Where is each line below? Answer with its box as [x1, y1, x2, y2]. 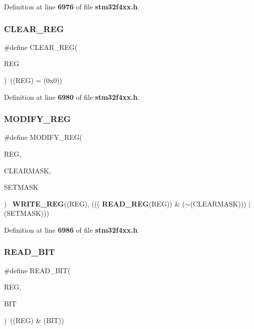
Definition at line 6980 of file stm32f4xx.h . [4, 91, 140, 102]
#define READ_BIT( [4, 265, 71, 275]
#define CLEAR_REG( [4, 41, 78, 52]
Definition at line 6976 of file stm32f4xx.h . [4, 1, 140, 11]
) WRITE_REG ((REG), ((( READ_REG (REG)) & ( [4, 198, 185, 208]
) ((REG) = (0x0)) [4, 75, 62, 85]
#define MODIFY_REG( [4, 132, 83, 142]
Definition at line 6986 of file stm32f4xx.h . [4, 224, 140, 235]
